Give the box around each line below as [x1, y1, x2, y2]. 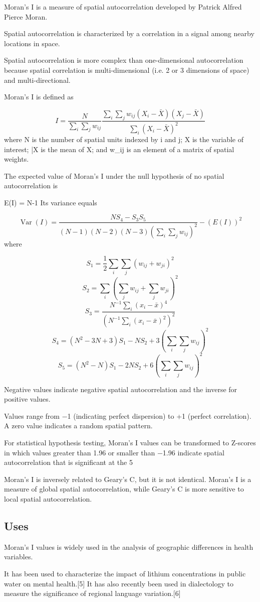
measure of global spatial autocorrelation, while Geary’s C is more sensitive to [4, 484, 244, 494]
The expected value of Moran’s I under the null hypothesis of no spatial [4, 170, 224, 181]
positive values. [4, 394, 51, 404]
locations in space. [4, 38, 60, 48]
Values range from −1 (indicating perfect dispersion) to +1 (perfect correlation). [4, 410, 251, 421]
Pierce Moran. [4, 11, 48, 22]
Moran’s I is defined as [4, 91, 74, 102]
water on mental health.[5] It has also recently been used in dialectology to [4, 578, 234, 588]
